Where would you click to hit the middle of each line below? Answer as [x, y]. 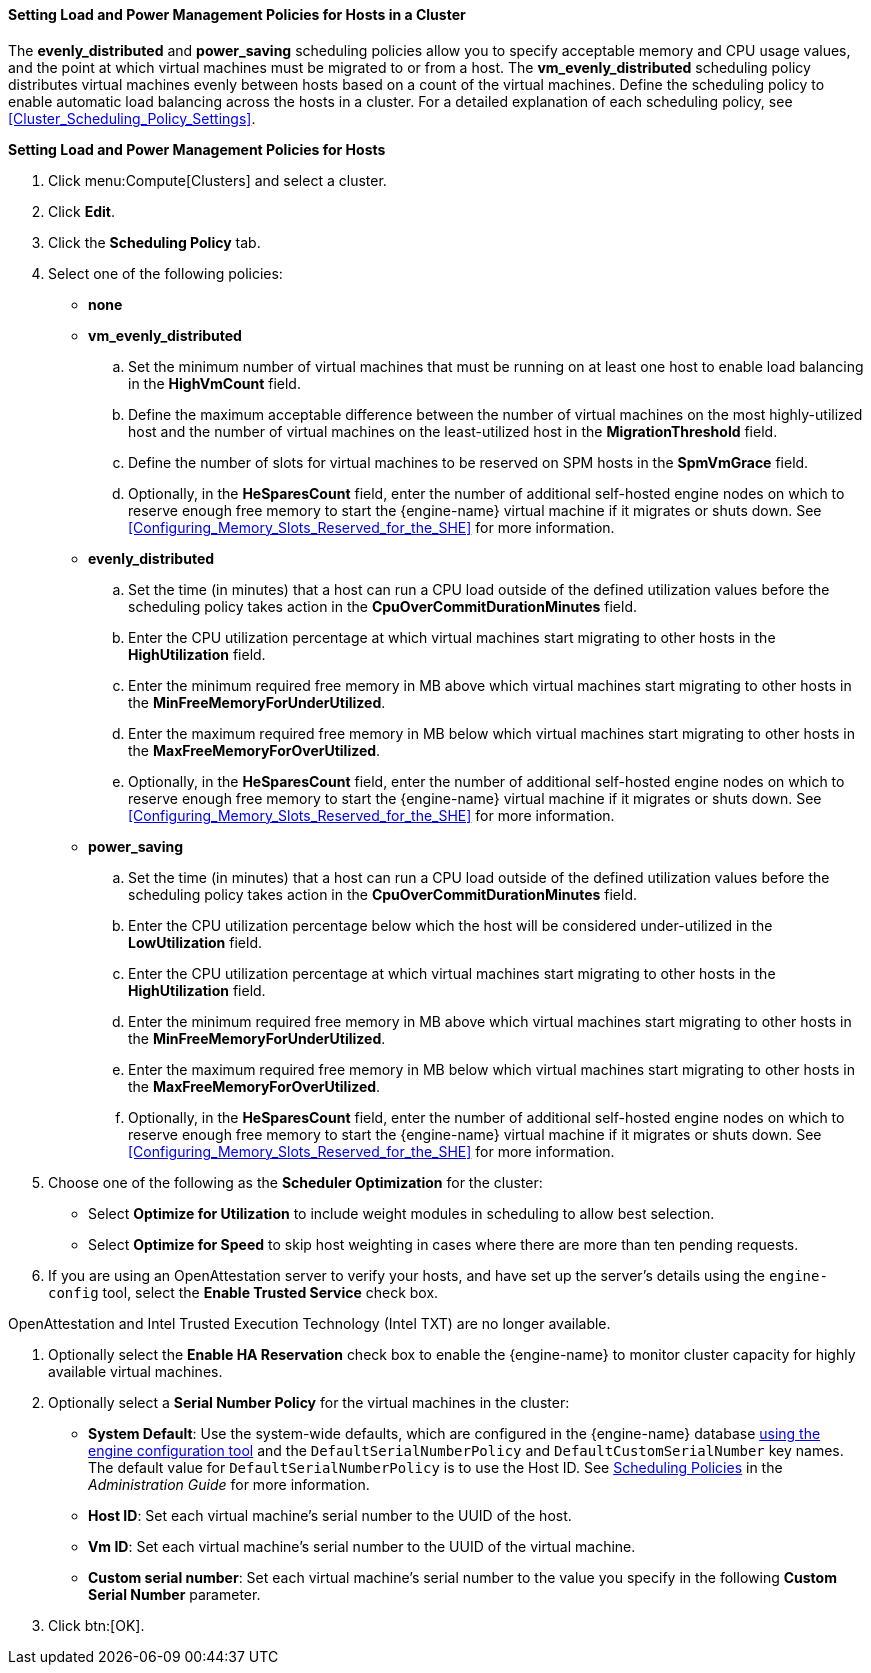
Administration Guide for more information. [229, 1484]
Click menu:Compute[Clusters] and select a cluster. [217, 180]
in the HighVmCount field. [214, 383]
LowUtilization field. [195, 942]
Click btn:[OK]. [96, 1625]
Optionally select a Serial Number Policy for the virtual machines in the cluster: [309, 1402]
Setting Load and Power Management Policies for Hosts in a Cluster [237, 14]
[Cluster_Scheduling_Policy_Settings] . [132, 118]
